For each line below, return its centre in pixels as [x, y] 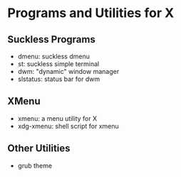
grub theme [35, 166]
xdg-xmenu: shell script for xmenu [68, 126]
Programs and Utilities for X [91, 13]
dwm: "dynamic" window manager [68, 71]
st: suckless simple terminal [58, 64]
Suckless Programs [52, 39]
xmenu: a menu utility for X [57, 118]
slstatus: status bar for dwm [59, 79]
